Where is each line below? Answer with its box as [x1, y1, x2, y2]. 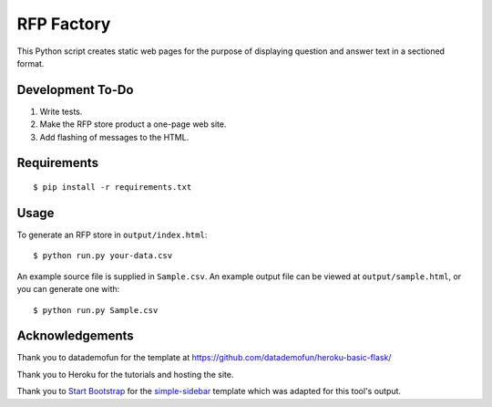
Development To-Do [16, 82, 134, 98]
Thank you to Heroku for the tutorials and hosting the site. [16, 369, 234, 380]
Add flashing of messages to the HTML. [39, 131, 190, 142]
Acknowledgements [16, 329, 134, 344]
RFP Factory [16, 14, 111, 34]
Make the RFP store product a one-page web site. [39, 119, 227, 130]
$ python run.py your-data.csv [33, 251, 173, 261]
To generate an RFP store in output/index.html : [16, 229, 208, 240]
